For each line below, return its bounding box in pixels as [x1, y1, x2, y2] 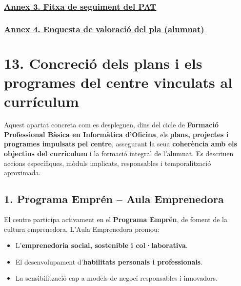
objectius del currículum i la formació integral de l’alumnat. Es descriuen [4, 148, 234, 158]
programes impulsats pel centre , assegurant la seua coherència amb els [4, 139, 237, 149]
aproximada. [4, 167, 41, 178]
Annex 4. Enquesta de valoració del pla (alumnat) [4, 22, 204, 35]
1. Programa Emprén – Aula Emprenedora [4, 191, 224, 206]
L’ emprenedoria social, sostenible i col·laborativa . [15, 240, 188, 250]
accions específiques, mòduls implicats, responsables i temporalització [4, 158, 211, 168]
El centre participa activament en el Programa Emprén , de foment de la [4, 214, 228, 224]
